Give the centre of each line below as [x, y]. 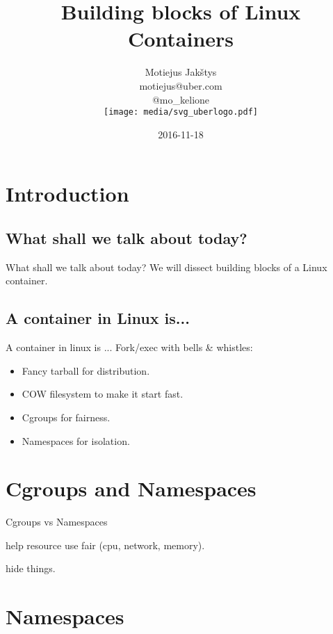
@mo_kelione [181, 99]
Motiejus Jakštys [181, 72]
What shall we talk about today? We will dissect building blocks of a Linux [166, 267]
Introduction [67, 194]
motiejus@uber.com [181, 85]
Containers [181, 39]
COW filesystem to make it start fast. [103, 394]
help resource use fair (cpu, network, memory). [105, 545]
